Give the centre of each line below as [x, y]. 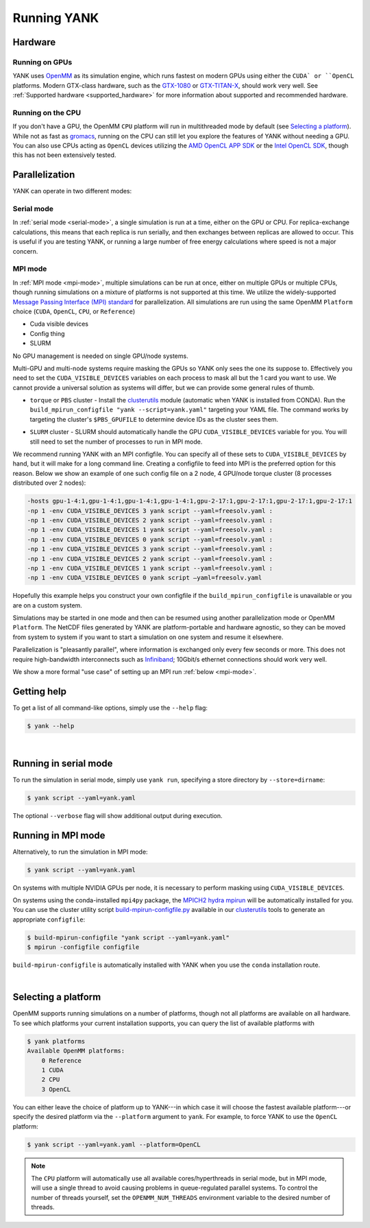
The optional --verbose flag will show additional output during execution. [118, 815]
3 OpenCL [56, 1089]
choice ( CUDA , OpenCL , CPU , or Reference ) [74, 311]
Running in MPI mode [59, 835]
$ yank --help [51, 726]
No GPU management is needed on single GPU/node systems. [100, 356]
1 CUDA [52, 1070]
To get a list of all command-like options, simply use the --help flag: [110, 708]
